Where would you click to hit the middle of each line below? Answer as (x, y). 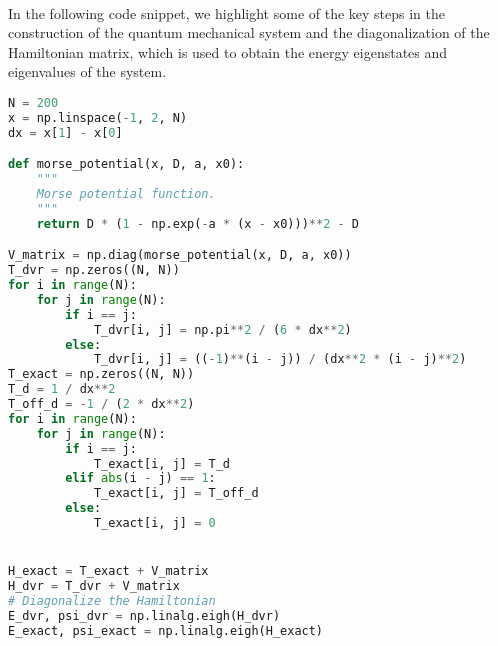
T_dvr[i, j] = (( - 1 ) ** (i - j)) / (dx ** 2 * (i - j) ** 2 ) (280, 359)
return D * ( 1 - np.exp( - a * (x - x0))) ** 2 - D (197, 223)
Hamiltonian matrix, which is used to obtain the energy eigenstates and (228, 51)
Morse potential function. (126, 194)
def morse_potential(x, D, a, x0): (126, 164)
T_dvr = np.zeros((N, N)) (94, 270)
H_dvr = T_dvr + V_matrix (94, 586)
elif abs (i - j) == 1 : (140, 478)
